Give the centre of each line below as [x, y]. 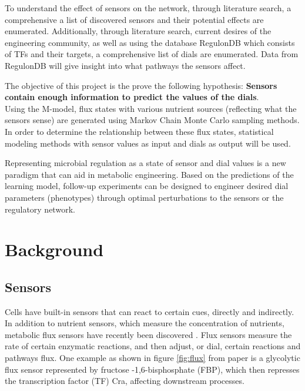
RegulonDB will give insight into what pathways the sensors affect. [125, 65]
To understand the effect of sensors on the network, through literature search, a [148, 8]
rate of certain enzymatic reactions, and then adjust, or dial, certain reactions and [153, 346]
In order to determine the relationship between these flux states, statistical [139, 131]
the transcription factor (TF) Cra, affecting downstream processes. [125, 381]
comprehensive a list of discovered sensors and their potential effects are [134, 19]
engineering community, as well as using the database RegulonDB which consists [150, 42]
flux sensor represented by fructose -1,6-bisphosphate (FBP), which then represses [152, 369]
